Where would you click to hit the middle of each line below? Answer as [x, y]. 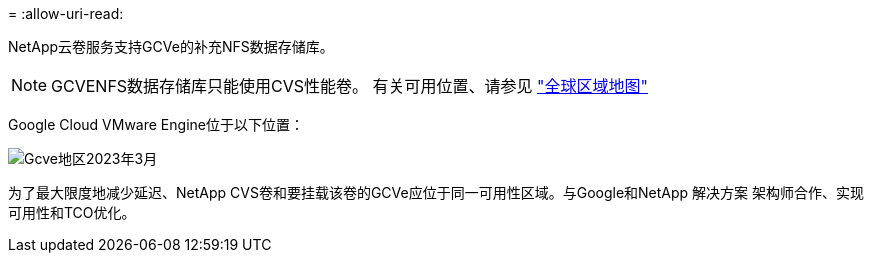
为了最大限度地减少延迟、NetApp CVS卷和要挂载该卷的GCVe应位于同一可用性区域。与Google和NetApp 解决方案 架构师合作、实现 [436, 192]
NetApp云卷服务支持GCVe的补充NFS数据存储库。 [171, 46]
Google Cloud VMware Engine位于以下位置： [156, 124]
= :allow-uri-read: [66, 13]
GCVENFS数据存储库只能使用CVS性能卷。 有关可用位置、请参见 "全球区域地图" [350, 86]
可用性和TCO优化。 [72, 212]
